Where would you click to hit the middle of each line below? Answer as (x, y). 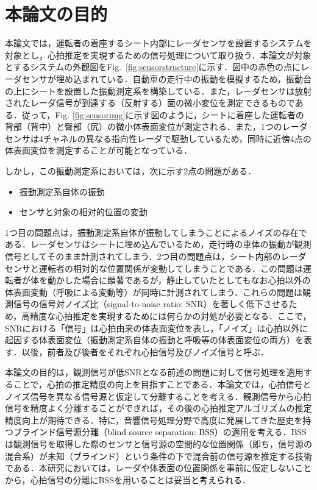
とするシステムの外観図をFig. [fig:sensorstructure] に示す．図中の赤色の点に (153, 67)
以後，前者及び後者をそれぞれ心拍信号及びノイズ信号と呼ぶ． (145, 351)
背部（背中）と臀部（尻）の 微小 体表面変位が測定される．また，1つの (144, 126)
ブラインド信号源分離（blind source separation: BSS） (118, 432)
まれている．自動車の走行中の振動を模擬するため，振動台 (196, 78)
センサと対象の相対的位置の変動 (83, 212)
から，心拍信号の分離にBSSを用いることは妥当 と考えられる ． (128, 479)
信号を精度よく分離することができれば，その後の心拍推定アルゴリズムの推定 (158, 408)
